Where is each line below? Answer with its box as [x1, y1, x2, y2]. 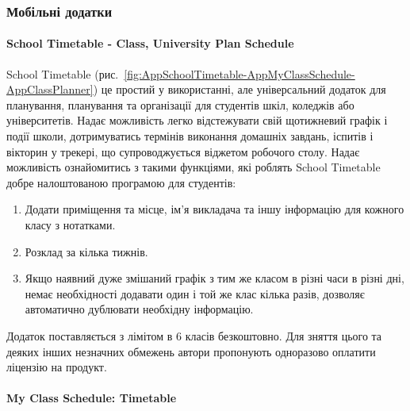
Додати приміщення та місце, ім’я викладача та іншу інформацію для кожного [25, 201, 404, 217]
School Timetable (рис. [6, 65, 119, 82]
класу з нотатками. [25, 216, 116, 232]
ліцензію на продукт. [6, 359, 107, 375]
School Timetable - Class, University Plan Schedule [6, 35, 294, 52]
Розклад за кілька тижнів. [25, 243, 148, 259]
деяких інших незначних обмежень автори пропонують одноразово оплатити [6, 343, 376, 359]
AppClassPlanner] [6, 81, 94, 98]
